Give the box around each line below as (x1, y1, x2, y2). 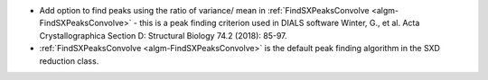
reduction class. (39, 55, 99, 67)
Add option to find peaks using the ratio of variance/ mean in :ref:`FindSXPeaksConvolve (39, 5, 370, 15)
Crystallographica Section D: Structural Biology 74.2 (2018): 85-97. (39, 30, 288, 40)
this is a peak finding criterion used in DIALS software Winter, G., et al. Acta (138, 18, 420, 29)
